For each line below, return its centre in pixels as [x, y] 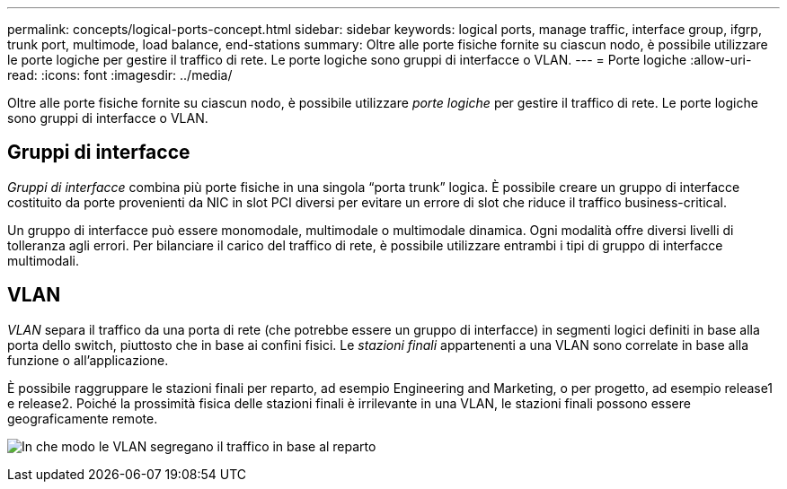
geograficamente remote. [83, 418]
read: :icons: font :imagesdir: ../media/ [120, 75]
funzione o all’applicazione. [88, 360]
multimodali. [44, 260]
